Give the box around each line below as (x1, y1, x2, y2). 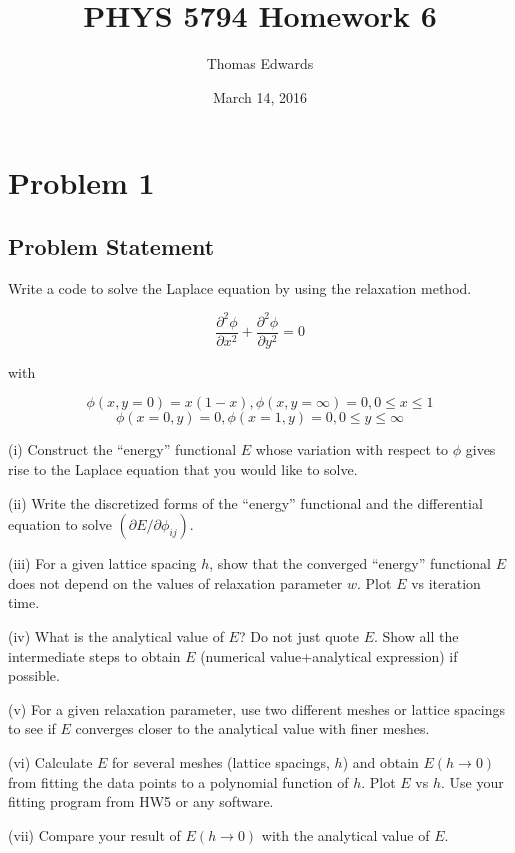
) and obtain (342, 751, 419, 772)
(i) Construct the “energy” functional (8, 439, 237, 460)
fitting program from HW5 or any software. (8, 791, 274, 812)
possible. (8, 665, 60, 686)
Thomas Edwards (206, 53, 314, 74)
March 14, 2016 (212, 86, 308, 107)
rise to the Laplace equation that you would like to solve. (8, 459, 358, 480)
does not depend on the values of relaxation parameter (8, 572, 343, 593)
